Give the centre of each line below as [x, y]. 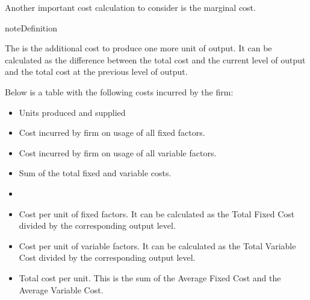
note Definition [31, 27]
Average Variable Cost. [61, 289]
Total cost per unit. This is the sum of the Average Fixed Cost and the [150, 277]
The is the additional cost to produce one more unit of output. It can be [138, 48]
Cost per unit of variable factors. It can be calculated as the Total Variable [157, 245]
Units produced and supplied [72, 112]
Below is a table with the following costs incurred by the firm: [119, 91]
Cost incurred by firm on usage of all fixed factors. [112, 132]
